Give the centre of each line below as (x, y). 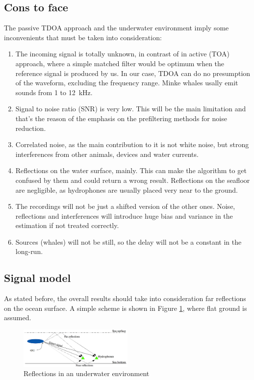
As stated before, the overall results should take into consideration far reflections (125, 298)
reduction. (31, 128)
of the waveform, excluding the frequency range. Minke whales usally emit (127, 83)
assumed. (18, 317)
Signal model (38, 278)
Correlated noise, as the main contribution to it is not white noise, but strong (132, 144)
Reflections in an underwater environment (87, 373)
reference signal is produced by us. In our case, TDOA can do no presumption (133, 73)
